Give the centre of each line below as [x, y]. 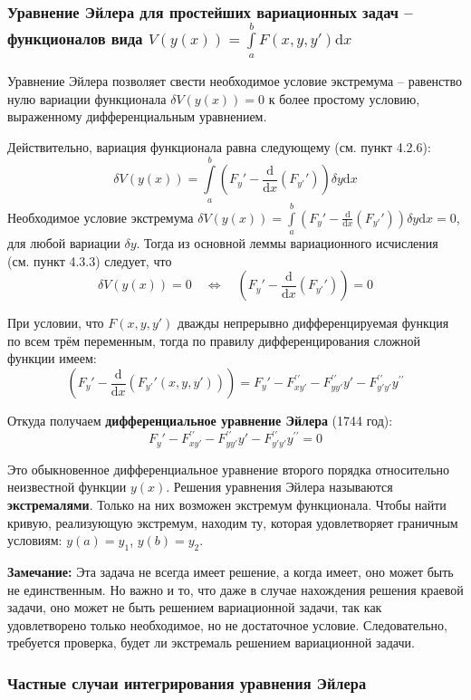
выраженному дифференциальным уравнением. [137, 116]
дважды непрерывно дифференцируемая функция [313, 323]
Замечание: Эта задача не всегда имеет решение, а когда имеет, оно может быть [231, 572]
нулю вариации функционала [87, 98]
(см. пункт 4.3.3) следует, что [90, 260]
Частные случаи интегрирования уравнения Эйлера [187, 682]
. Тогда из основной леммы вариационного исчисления [287, 243]
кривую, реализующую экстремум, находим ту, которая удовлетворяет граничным [233, 522]
